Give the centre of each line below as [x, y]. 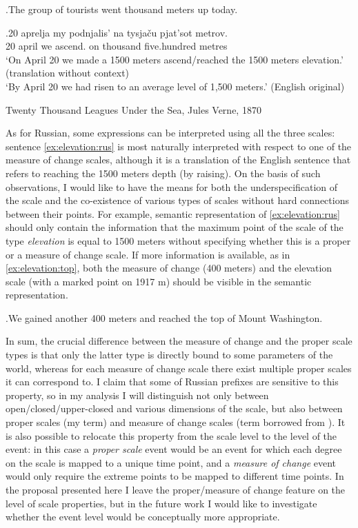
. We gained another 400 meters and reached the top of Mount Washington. [164, 317]
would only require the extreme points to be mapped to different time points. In [175, 476]
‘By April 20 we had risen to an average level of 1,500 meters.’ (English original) [175, 86]
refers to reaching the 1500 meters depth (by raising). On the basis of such [163, 173]
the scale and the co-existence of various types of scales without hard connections [177, 200]
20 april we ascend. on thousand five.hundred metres [117, 46]
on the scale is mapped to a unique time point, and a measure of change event [171, 462]
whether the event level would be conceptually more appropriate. [143, 517]
